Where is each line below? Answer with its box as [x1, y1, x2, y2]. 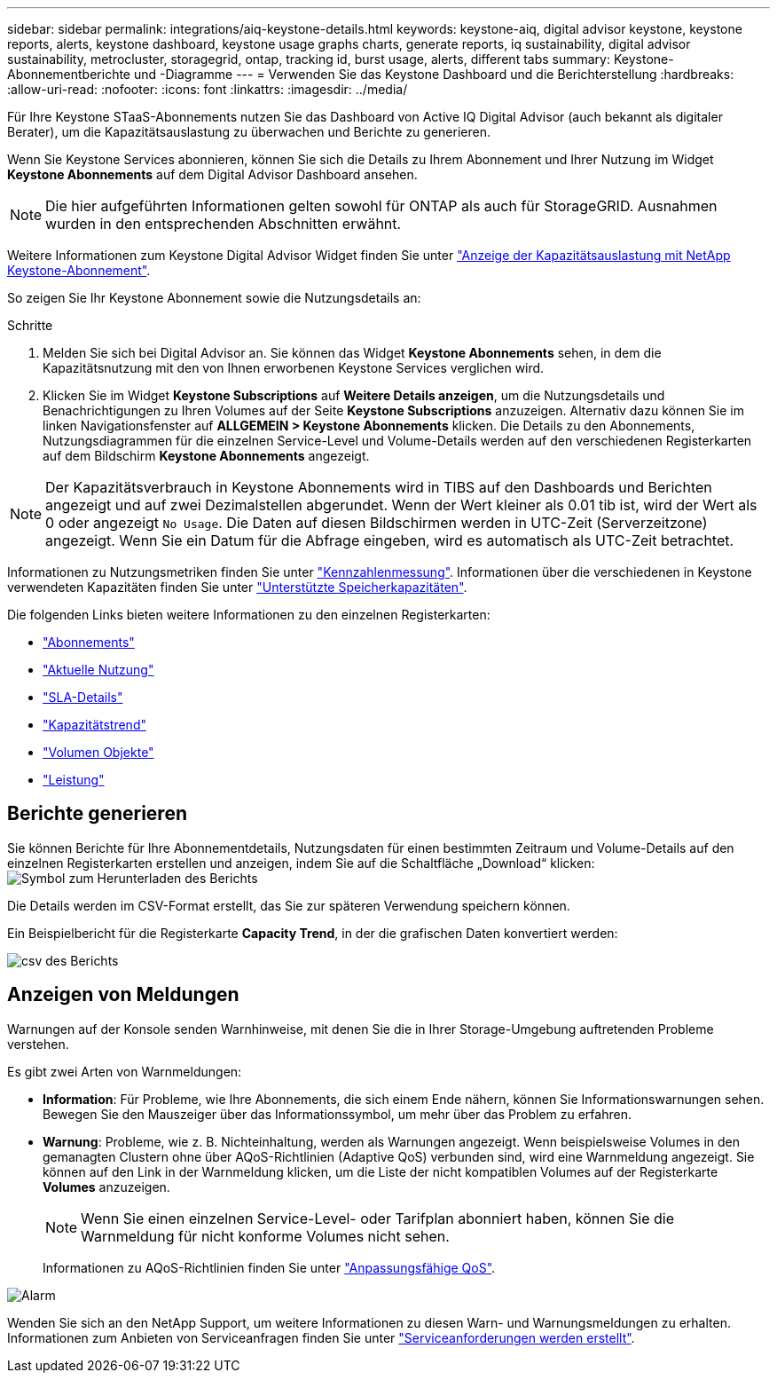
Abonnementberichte [7, 67, 131, 82]
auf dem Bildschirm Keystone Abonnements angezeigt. [43, 448, 370, 463]
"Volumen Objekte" [43, 745, 154, 760]
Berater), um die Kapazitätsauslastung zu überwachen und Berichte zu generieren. [7, 124, 491, 139]
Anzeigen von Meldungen [7, 983, 239, 1006]
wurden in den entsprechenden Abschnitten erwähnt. [45, 215, 402, 233]
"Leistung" [43, 772, 105, 787]
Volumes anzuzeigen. [43, 1179, 170, 1195]
